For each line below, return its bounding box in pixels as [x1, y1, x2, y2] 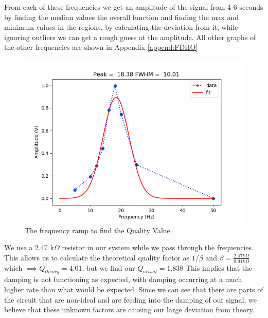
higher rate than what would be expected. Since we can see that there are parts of [4, 284, 263, 294]
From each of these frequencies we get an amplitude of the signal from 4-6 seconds [4, 2, 263, 12]
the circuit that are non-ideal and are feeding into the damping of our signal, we [4, 294, 257, 305]
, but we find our [82, 262, 135, 273]
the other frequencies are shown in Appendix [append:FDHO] [4, 42, 198, 52]
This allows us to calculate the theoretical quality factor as [4, 252, 190, 263]
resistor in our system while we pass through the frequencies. [62, 242, 254, 253]
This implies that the [185, 262, 253, 273]
